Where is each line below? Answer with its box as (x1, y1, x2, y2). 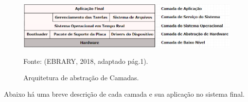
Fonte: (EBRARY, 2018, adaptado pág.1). (23, 56, 148, 66)
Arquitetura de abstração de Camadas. (23, 73, 139, 83)
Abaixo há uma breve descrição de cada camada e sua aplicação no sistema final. (4, 88, 245, 99)
